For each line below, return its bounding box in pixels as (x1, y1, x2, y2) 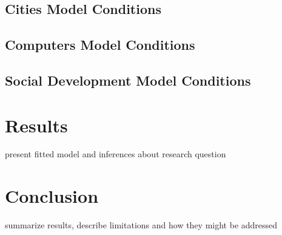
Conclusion (5, 183, 99, 208)
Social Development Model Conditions (5, 70, 251, 89)
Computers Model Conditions (5, 35, 195, 54)
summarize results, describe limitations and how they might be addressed (5, 219, 278, 231)
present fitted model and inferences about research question (5, 148, 226, 160)
